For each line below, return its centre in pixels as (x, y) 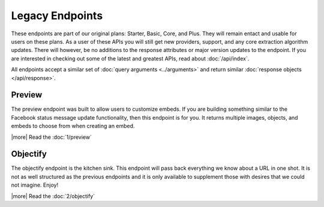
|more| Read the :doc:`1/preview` (52, 137)
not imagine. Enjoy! (35, 185)
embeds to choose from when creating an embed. (73, 126)
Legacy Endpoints (57, 16)
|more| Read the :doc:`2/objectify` (53, 196)
